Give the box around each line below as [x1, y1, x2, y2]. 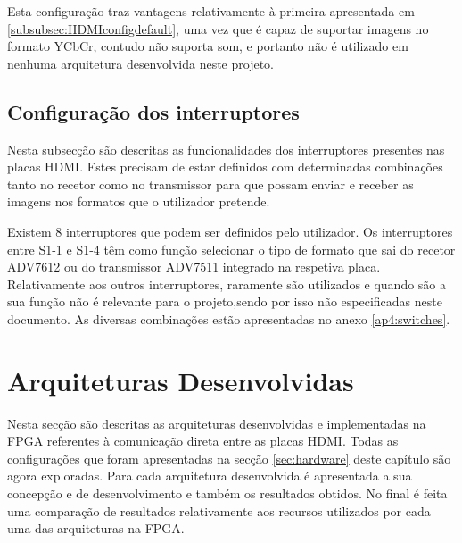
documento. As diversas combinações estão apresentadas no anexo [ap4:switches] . [7, 309, 450, 328]
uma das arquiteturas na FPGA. [7, 519, 185, 538]
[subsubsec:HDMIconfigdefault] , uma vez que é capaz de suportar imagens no [7, 19, 429, 38]
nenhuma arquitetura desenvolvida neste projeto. [7, 54, 274, 72]
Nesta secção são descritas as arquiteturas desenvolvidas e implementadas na [7, 414, 426, 432]
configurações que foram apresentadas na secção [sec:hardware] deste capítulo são [7, 448, 451, 467]
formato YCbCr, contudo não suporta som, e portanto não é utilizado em [7, 37, 408, 55]
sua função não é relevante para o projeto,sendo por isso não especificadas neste [7, 292, 442, 311]
